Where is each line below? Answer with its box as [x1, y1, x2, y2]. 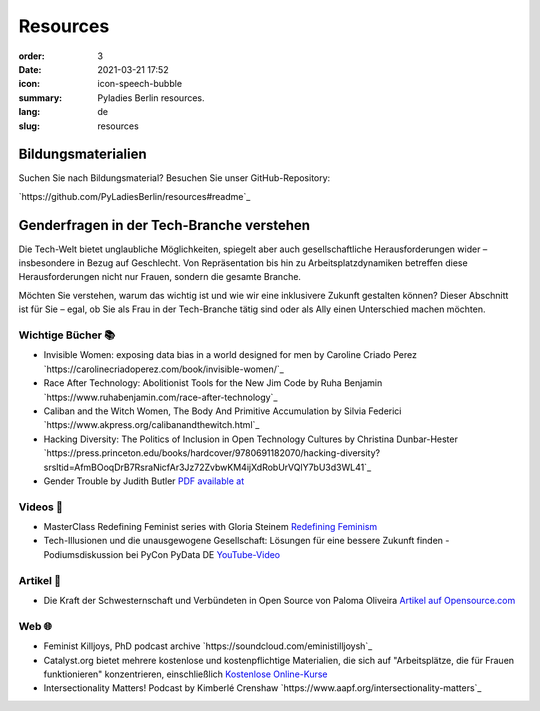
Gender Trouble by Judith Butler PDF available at [43, 475, 245, 487]
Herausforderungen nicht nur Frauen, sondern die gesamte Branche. [18, 271, 302, 283]
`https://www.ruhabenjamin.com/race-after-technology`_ [43, 391, 278, 403]
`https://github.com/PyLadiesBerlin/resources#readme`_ [18, 190, 251, 202]
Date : [18, 63, 42, 75]
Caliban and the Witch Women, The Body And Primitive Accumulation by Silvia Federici [43, 405, 402, 417]
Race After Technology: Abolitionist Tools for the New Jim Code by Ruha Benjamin [43, 377, 383, 389]
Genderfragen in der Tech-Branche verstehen [18, 216, 310, 234]
